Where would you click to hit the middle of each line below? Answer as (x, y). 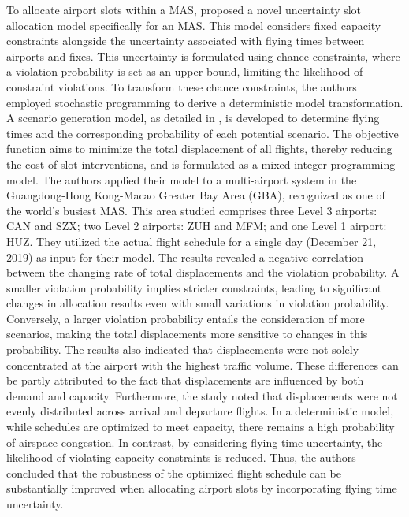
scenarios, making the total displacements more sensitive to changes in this (187, 334)
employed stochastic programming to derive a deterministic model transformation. (205, 102)
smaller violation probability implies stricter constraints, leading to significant (194, 287)
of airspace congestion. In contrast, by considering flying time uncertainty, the (195, 442)
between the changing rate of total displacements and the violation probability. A (203, 272)
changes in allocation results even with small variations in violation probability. (198, 303)
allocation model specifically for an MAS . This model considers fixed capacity (194, 25)
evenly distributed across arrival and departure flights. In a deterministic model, (200, 411)
